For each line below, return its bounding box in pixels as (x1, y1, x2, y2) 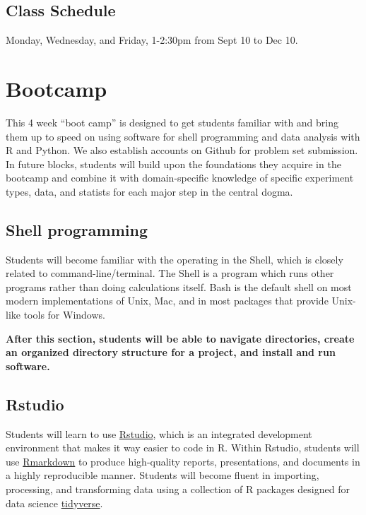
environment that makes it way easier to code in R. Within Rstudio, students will (6, 440, 360, 455)
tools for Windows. (23, 307, 105, 322)
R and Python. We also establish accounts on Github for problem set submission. (6, 143, 358, 158)
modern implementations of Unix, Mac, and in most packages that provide (6, 293, 329, 308)
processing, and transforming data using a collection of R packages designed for (6, 482, 350, 497)
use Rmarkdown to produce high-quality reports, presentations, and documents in (6, 454, 360, 468)
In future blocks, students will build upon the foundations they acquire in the (6, 156, 341, 171)
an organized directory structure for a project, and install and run (6, 345, 336, 360)
